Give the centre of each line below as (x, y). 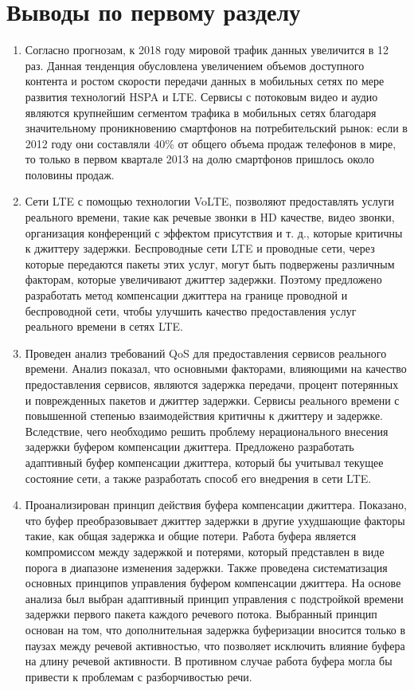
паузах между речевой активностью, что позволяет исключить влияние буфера (215, 645)
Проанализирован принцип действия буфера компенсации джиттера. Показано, (216, 505)
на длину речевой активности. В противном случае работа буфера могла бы (209, 661)
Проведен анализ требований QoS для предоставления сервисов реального (206, 353)
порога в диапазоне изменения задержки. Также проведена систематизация (206, 567)
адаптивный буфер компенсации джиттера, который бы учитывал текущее (204, 462)
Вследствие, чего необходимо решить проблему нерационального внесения (207, 431)
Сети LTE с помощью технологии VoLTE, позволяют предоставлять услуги (209, 201)
